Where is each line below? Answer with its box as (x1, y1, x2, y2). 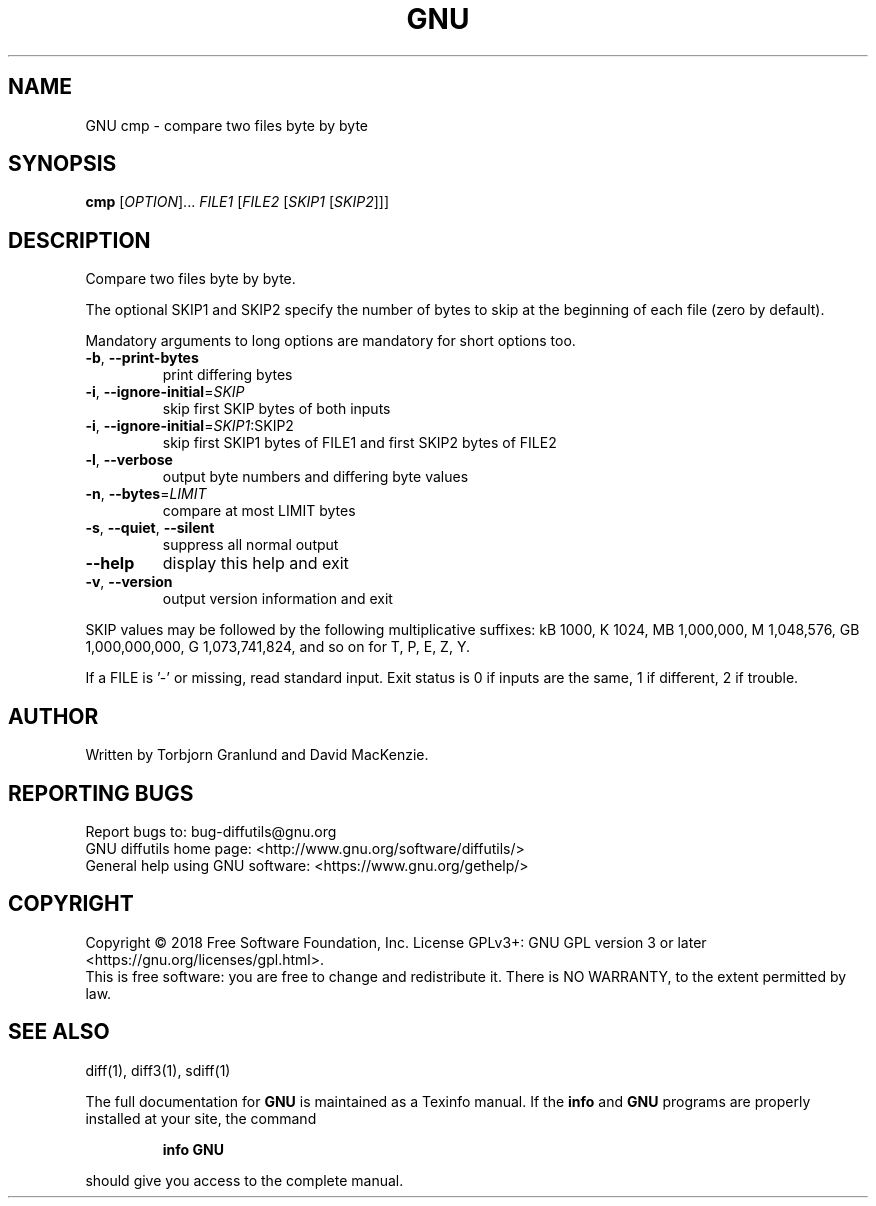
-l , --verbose (85, 451, 173, 469)
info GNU (162, 1140, 224, 1158)
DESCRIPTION (8, 227, 151, 253)
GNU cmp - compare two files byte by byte (85, 116, 369, 134)
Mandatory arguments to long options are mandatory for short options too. (85, 332, 576, 350)
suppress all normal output (162, 536, 339, 554)
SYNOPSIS (8, 151, 117, 177)
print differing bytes (162, 366, 293, 384)
